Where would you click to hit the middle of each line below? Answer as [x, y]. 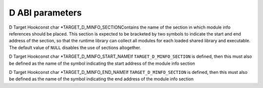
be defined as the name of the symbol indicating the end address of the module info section [101, 79]
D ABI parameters [46, 13]
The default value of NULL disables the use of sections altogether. [75, 47]
